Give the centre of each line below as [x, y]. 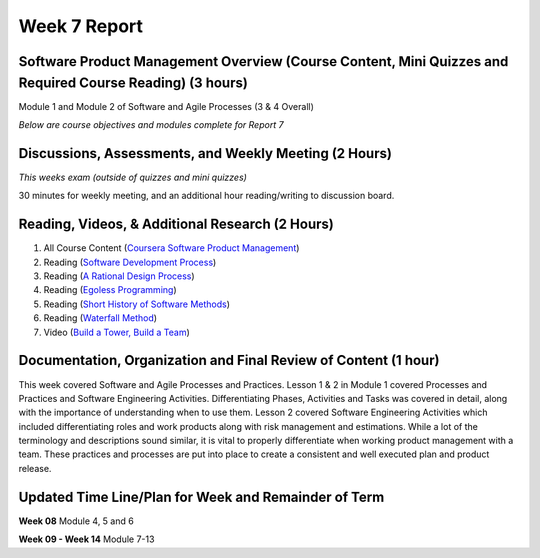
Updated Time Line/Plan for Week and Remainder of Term [201, 496]
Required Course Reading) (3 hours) [133, 82]
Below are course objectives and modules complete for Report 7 [151, 125]
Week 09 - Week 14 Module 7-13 [86, 539]
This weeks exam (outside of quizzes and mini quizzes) [132, 177]
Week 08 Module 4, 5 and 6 [76, 521]
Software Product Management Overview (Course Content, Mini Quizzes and [263, 61]
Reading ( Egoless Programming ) [110, 290]
